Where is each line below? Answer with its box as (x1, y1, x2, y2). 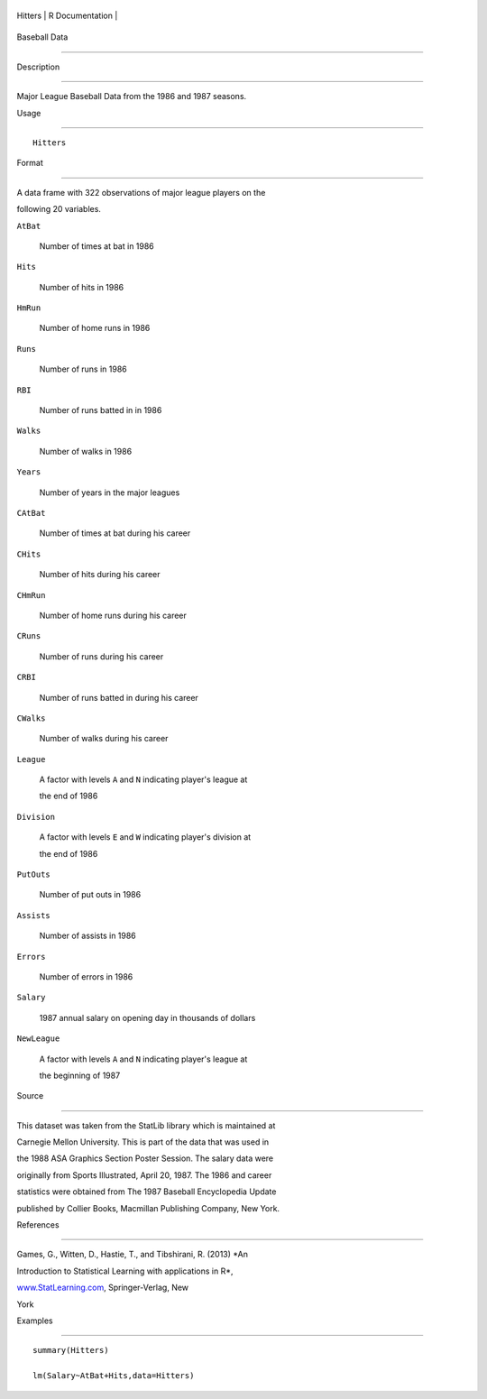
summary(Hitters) (32, 1345, 109, 1356)
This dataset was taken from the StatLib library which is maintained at (16, 1119, 276, 1131)
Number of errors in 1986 (39, 971, 133, 982)
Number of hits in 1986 (39, 281, 124, 292)
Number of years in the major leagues (39, 487, 180, 498)
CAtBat (16, 508, 46, 518)
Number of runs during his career (39, 650, 164, 662)
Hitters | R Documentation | (16, 10, 118, 21)
